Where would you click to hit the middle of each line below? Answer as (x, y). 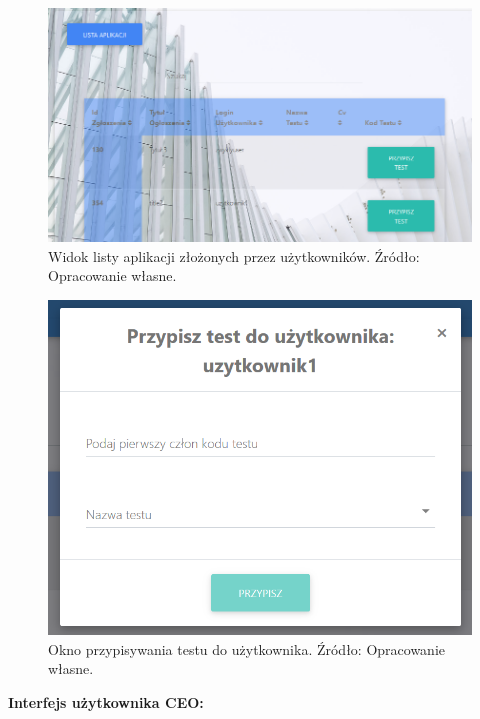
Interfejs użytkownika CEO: (106, 701)
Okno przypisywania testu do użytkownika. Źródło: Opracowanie (247, 648)
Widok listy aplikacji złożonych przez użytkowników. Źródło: (234, 255)
